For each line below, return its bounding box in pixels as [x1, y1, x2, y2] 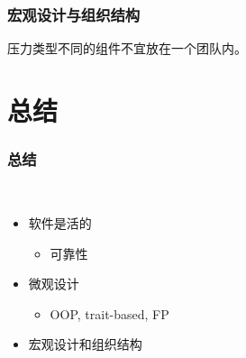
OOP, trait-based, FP [50, 304, 169, 323]
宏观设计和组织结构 [28, 335, 142, 353]
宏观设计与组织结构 [7, 3, 141, 25]
